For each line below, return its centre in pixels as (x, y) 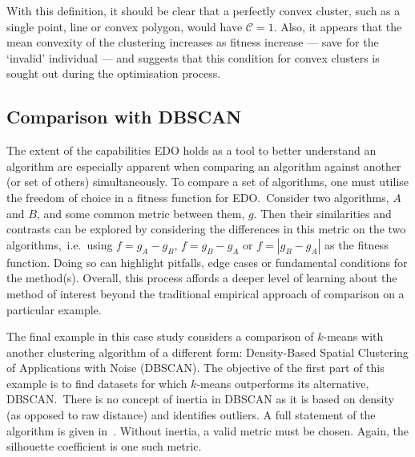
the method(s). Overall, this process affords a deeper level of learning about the (202, 278)
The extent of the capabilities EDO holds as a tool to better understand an (191, 150)
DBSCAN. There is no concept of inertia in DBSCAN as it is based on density (200, 399)
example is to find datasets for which (97, 383)
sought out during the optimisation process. (114, 73)
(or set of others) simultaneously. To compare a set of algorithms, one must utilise (208, 182)
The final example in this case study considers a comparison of (160, 336)
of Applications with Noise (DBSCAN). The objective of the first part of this (195, 368)
